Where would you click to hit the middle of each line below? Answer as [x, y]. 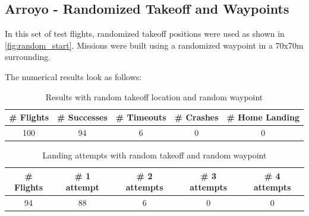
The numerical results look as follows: [73, 76]
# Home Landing [263, 117]
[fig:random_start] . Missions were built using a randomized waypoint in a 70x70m [154, 45]
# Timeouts [141, 117]
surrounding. [28, 57]
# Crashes [196, 117]
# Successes [82, 117]
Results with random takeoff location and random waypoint [154, 96]
